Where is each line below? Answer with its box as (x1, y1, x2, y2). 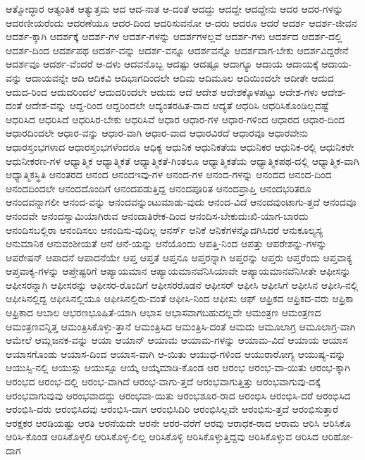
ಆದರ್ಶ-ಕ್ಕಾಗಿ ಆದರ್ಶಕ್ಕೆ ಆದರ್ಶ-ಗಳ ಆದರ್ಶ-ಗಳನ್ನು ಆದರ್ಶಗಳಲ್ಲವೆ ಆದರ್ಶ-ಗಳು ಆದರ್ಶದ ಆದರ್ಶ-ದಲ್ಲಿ (6, 29, 342, 44)
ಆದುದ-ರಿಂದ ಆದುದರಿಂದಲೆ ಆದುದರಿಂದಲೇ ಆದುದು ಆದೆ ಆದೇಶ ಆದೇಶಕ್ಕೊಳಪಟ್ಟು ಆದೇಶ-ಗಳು (6, 84, 318, 99)
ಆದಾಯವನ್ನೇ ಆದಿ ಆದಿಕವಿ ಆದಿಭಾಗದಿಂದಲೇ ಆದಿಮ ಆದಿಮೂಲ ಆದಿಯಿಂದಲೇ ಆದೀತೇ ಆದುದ (25, 70, 334, 85)
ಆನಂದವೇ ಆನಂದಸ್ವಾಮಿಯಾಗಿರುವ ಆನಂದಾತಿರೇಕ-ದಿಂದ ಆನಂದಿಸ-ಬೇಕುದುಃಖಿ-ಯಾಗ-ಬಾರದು (6, 208, 309, 223)
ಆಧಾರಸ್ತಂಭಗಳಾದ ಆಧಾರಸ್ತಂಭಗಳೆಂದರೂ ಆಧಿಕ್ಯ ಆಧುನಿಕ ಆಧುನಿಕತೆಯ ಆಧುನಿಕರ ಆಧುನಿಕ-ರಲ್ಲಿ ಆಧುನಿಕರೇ (6, 139, 354, 154)
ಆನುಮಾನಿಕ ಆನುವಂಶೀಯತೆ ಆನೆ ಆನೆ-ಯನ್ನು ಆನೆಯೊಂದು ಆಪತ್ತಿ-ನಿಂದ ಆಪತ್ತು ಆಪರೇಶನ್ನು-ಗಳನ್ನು (6, 236, 327, 251)
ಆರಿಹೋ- (321, 429, 354, 444)
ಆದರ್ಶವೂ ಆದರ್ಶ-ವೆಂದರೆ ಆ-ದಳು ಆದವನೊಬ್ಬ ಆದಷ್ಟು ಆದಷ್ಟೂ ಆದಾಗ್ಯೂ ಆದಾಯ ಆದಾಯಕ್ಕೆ (6, 56, 318, 71)
